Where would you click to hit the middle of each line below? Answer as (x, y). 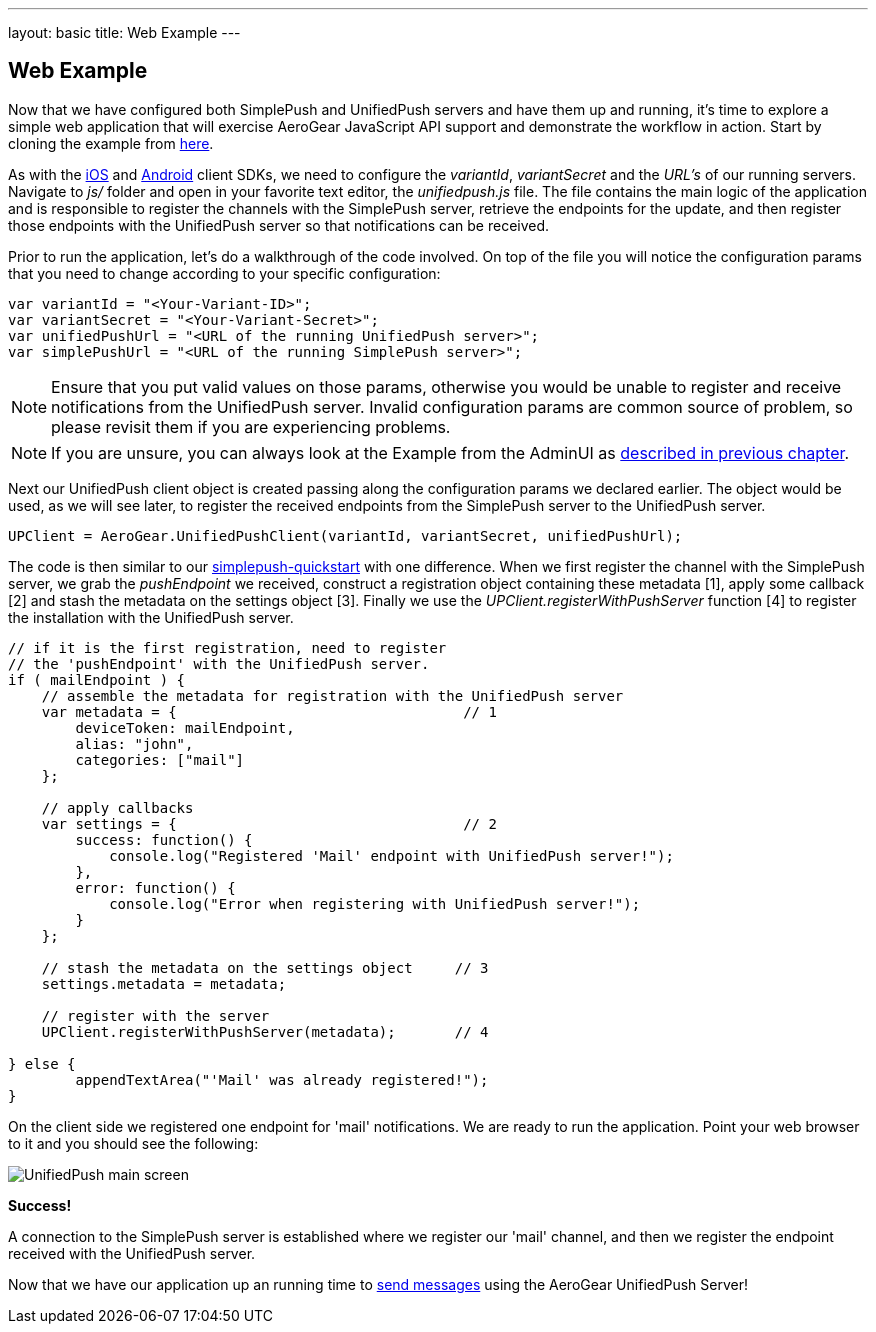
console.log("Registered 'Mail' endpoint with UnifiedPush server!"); (391, 855)
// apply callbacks (117, 807)
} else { (42, 1063)
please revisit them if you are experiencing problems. (251, 426)
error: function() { (155, 887)
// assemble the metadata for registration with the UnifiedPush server (332, 695)
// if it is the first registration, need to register (227, 647)
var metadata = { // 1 (269, 711)
